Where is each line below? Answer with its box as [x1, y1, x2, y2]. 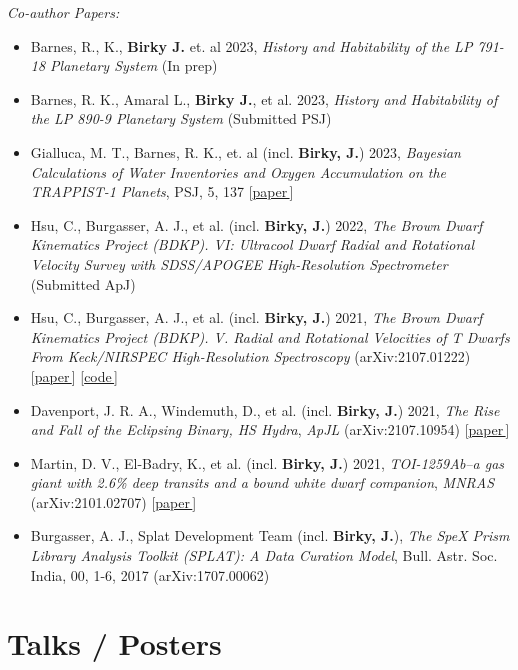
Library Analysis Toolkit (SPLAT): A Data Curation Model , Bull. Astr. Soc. [30, 545, 498, 566]
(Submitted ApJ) [30, 273, 136, 294]
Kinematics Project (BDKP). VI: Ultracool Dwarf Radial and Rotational [30, 234, 475, 255]
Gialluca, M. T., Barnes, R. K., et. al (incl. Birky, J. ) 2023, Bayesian [30, 141, 461, 162]
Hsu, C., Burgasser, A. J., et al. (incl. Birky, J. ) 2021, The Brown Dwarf [30, 307, 483, 328]
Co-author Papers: [7, 2, 120, 22]
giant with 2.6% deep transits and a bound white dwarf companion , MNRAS [30, 472, 495, 493]
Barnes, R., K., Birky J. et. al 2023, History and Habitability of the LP [30, 35, 473, 56]
